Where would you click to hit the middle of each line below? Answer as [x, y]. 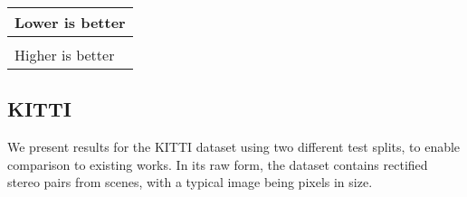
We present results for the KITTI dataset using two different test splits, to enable [234, 147]
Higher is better [65, 55]
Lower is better [70, 22]
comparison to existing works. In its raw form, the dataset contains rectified [218, 164]
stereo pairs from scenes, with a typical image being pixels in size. [190, 182]
